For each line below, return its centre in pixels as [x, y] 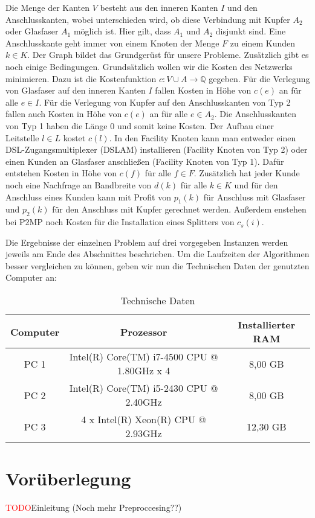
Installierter [267, 325]
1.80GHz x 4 [144, 371]
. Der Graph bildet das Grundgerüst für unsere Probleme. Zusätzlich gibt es [168, 55]
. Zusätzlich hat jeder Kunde [247, 173]
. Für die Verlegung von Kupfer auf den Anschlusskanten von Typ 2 [165, 102]
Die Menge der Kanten [48, 7]
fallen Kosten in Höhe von [203, 90]
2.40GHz [144, 402]
